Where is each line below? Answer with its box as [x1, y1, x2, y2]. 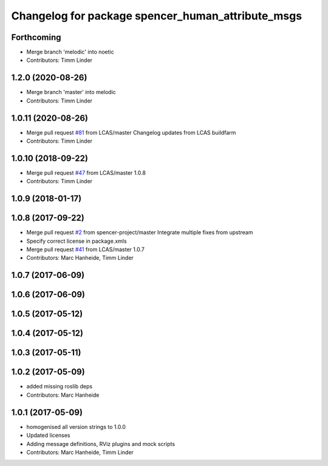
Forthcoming [11, 32, 61, 42]
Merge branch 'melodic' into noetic [26, 49, 115, 56]
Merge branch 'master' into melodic [26, 89, 117, 96]
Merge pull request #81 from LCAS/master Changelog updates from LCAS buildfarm [26, 129, 236, 136]
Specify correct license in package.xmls [26, 237, 127, 245]
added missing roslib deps [26, 383, 93, 390]
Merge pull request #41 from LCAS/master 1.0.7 [26, 246, 145, 253]
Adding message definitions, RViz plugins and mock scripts [26, 440, 176, 447]
